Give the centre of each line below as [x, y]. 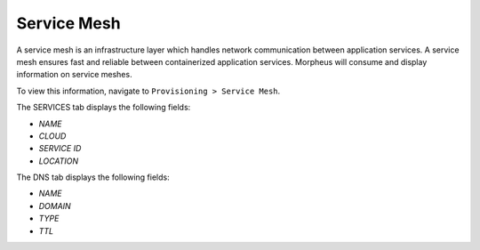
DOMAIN [55, 206]
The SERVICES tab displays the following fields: [104, 108]
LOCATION [59, 161]
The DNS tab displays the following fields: [93, 177]
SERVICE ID [60, 149]
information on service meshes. [74, 75]
